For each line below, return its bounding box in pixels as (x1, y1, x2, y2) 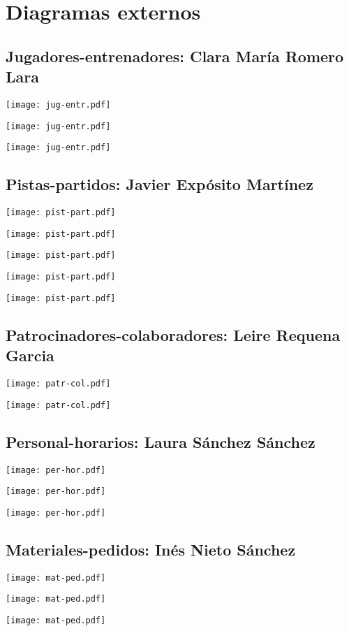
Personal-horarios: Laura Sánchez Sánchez (6, 430, 315, 452)
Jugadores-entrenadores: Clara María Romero (6, 45, 344, 66)
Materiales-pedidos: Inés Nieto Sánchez (6, 538, 296, 560)
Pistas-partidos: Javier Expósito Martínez (6, 173, 313, 195)
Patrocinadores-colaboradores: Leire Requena (6, 324, 341, 345)
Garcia (6, 344, 54, 366)
